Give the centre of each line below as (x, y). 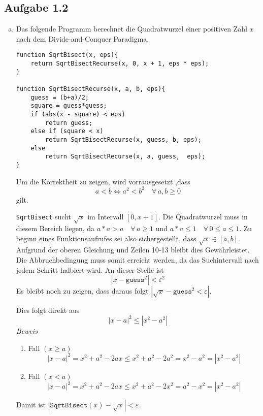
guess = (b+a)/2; (60, 97)
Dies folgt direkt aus (48, 310)
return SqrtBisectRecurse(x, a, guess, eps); (125, 157)
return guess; (69, 123)
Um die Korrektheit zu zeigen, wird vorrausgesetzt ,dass (103, 181)
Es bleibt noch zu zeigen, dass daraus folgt (82, 291)
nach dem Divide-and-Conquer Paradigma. (83, 38)
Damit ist (31, 405)
